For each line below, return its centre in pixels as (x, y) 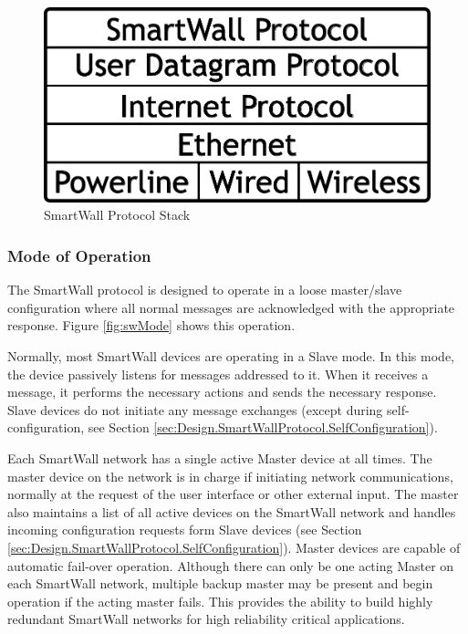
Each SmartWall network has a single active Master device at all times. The (220, 458)
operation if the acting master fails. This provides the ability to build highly (220, 601)
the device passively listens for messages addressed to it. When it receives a (218, 374)
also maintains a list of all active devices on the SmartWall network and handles (232, 511)
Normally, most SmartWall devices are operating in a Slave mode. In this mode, (231, 356)
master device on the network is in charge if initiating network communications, (230, 476)
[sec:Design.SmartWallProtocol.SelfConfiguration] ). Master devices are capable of (234, 548)
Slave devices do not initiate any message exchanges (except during (195, 409)
